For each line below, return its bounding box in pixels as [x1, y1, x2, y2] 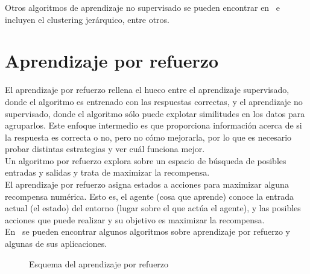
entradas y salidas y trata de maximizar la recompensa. [5, 166, 210, 179]
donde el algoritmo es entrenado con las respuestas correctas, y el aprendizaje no [5, 95, 303, 107]
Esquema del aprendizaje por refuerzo [29, 257, 169, 270]
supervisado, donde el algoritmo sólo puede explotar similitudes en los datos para [5, 107, 305, 119]
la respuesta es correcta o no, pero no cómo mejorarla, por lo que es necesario [5, 130, 292, 143]
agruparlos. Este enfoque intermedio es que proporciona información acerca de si [5, 119, 302, 132]
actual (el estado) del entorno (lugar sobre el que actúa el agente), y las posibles [5, 202, 301, 214]
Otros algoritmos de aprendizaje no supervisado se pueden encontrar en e [5, 1, 280, 13]
